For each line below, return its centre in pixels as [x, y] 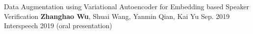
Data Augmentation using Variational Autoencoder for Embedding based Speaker [127, 6]
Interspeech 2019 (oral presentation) [58, 25]
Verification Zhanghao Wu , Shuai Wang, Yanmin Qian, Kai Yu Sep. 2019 [117, 16]
